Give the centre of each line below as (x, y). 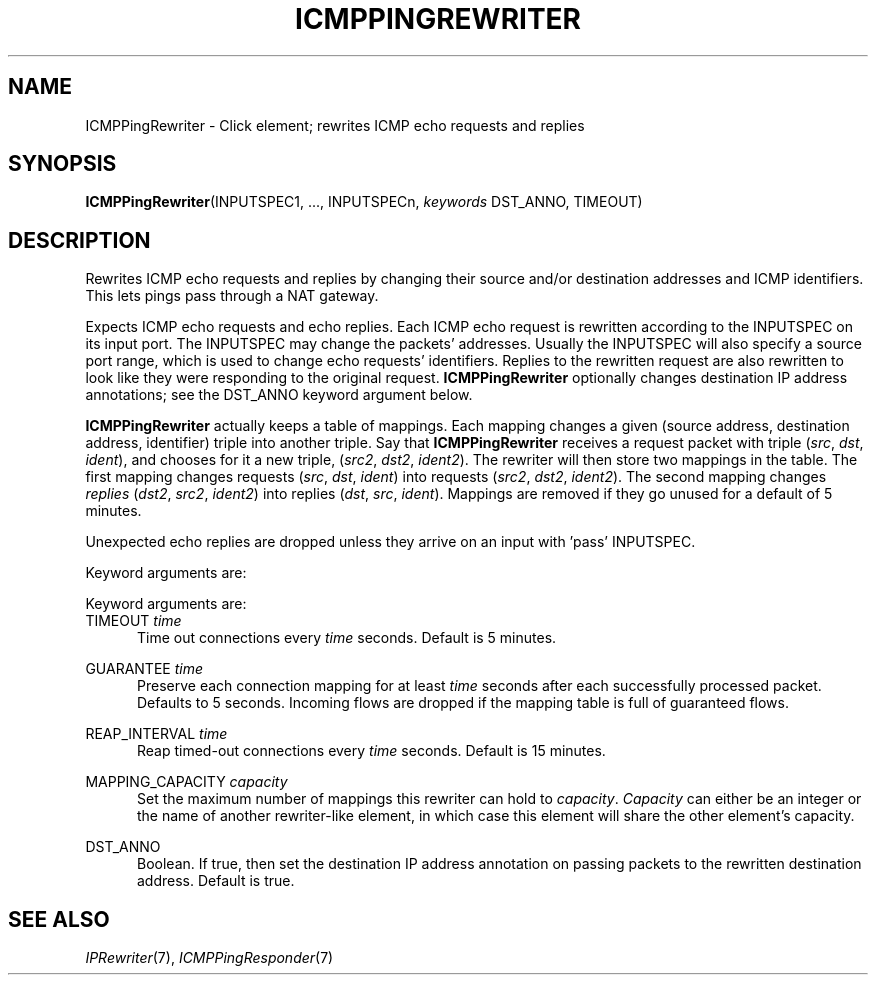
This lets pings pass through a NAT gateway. (232, 296)
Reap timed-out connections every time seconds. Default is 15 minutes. (371, 751)
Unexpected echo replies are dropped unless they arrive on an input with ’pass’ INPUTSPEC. (390, 542)
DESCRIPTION (79, 240)
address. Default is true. (216, 881)
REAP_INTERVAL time (156, 734)
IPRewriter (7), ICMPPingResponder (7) (209, 958)
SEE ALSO (59, 919)
